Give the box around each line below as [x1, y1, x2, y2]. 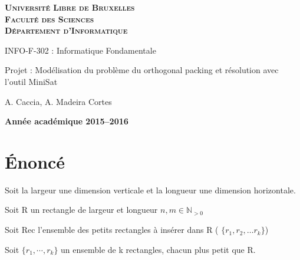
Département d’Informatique [5, 24, 128, 37]
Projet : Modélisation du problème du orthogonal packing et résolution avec [5, 64, 279, 76]
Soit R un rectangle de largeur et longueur [5, 203, 158, 216]
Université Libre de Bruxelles [5, 1, 135, 13]
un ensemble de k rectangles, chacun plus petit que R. [61, 243, 256, 255]
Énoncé [5, 149, 65, 173]
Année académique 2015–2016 [5, 115, 128, 127]
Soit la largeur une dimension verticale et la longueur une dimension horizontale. [5, 183, 296, 196]
